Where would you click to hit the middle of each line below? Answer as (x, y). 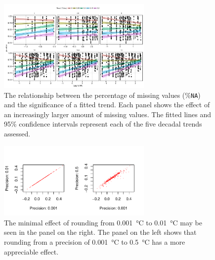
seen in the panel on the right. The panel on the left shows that (100, 232)
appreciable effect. (31, 251)
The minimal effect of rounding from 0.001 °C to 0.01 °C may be (103, 222)
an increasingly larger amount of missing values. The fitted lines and (107, 114)
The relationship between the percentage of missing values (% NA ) (102, 95)
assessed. (17, 133)
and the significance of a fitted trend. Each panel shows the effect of (107, 105)
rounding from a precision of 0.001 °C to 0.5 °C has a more (95, 242)
